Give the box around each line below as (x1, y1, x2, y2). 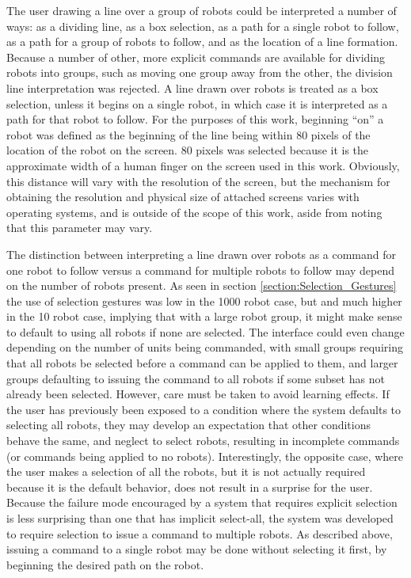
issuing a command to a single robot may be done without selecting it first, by (6, 541, 387, 557)
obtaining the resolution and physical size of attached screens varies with (6, 188, 360, 205)
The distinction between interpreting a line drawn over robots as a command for (6, 245, 397, 262)
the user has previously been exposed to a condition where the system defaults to (6, 401, 401, 417)
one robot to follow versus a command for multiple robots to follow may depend (6, 261, 394, 278)
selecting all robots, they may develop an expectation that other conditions (6, 416, 371, 433)
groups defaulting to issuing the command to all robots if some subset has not (6, 370, 385, 386)
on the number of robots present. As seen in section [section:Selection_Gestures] (6, 277, 397, 294)
